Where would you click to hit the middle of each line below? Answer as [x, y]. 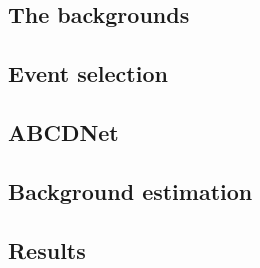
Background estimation [130, 190]
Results [47, 249]
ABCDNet [63, 131]
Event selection [88, 73]
